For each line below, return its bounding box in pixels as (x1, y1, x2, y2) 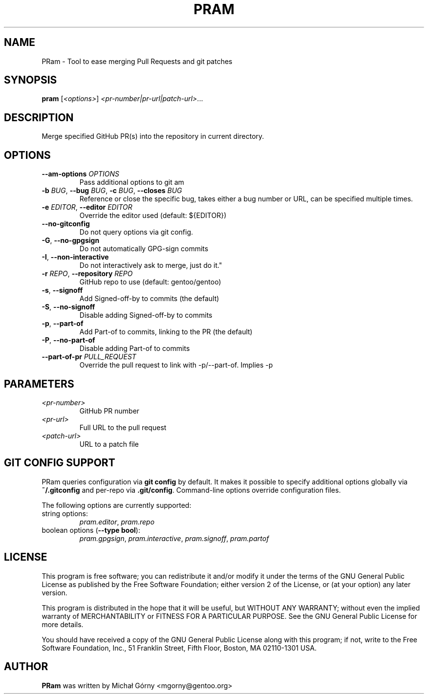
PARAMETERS (4, 377, 74, 390)
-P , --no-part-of (42, 336, 95, 345)
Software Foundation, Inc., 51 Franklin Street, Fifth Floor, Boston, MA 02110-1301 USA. (42, 643, 317, 652)
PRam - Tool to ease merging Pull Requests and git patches (42, 57, 233, 65)
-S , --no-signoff (42, 303, 95, 311)
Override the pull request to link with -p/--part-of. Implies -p (79, 361, 273, 370)
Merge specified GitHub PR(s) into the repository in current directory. (42, 132, 264, 141)
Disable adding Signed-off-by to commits (79, 311, 213, 320)
